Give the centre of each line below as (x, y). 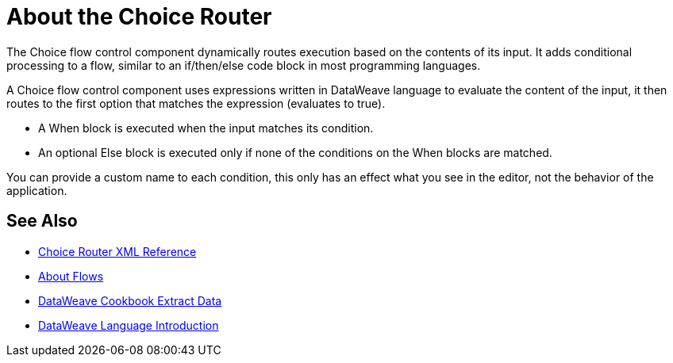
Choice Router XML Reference (117, 251)
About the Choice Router (139, 17)
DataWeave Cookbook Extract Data (130, 300)
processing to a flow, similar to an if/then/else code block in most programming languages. (244, 65)
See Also (42, 221)
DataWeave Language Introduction (129, 325)
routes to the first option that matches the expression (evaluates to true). (196, 103)
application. (37, 190)
